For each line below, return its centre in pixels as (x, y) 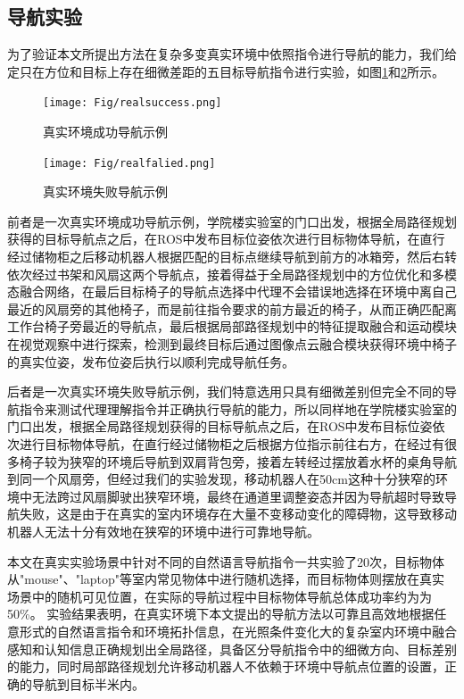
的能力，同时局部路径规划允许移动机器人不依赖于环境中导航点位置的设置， (226, 666)
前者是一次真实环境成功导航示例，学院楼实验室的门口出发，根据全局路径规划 (232, 221)
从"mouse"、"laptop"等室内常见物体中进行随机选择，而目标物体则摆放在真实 (226, 579)
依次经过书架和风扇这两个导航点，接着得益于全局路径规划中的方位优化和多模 (232, 274)
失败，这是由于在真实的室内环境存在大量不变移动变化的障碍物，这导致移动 (238, 514)
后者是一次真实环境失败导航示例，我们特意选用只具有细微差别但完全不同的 (226, 391)
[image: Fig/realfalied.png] (129, 163)
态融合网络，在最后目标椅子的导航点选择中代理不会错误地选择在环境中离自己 (232, 291)
